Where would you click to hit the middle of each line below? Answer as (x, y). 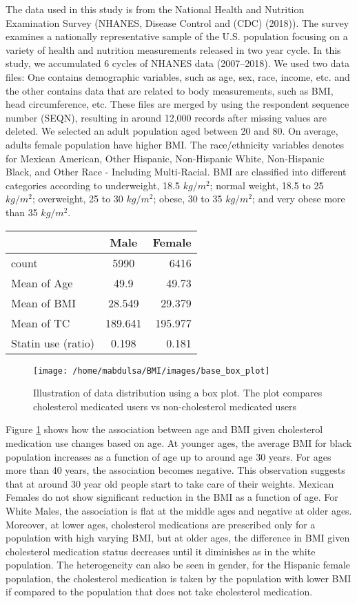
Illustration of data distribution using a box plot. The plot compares (178, 393)
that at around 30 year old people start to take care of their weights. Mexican (170, 483)
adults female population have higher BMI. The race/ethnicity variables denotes (175, 144)
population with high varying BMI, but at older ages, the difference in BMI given (178, 538)
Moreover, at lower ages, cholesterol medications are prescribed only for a (161, 524)
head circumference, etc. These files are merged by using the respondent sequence (177, 104)
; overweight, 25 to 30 (78, 199)
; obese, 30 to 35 (188, 199)
